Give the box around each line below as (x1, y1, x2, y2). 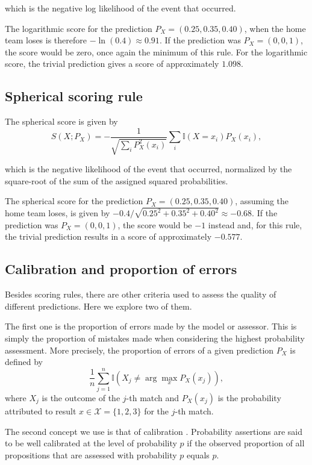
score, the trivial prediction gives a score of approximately (5, 57, 219, 70)
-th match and (126, 391, 179, 404)
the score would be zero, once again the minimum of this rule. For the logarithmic (5, 45, 308, 58)
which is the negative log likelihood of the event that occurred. (5, 2, 236, 14)
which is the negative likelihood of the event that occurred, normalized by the (5, 163, 292, 175)
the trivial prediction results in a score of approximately (5, 230, 212, 243)
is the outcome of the (42, 391, 120, 404)
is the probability (217, 391, 281, 404)
